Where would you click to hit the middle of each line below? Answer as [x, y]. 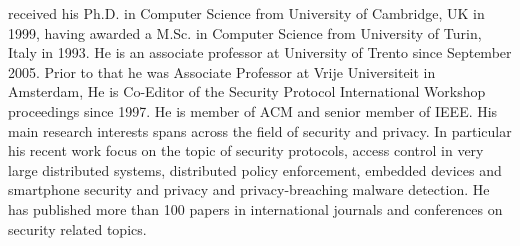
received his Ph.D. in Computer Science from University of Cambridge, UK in [246, 13]
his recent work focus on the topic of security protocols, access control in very [246, 150]
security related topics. [77, 228]
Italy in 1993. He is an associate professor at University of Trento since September [260, 52]
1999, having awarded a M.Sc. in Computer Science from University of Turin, [245, 32]
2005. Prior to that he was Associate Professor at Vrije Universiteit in [222, 71]
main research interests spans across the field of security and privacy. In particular [260, 130]
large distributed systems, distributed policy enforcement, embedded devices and [255, 169]
